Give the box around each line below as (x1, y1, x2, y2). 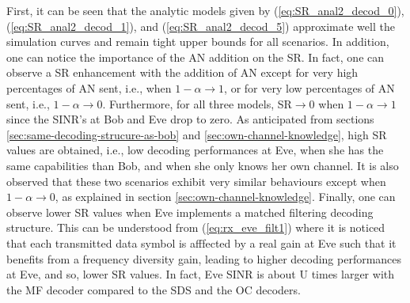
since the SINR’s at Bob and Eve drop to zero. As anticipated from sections (6, 111, 374, 127)
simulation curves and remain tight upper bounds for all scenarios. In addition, (6, 33, 389, 50)
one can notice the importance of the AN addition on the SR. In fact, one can (6, 48, 385, 65)
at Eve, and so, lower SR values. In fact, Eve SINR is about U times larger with (6, 266, 394, 282)
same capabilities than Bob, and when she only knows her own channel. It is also (6, 157, 399, 173)
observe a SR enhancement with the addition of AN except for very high (6, 64, 359, 81)
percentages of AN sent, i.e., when (6, 79, 172, 96)
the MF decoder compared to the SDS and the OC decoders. (6, 281, 301, 297)
